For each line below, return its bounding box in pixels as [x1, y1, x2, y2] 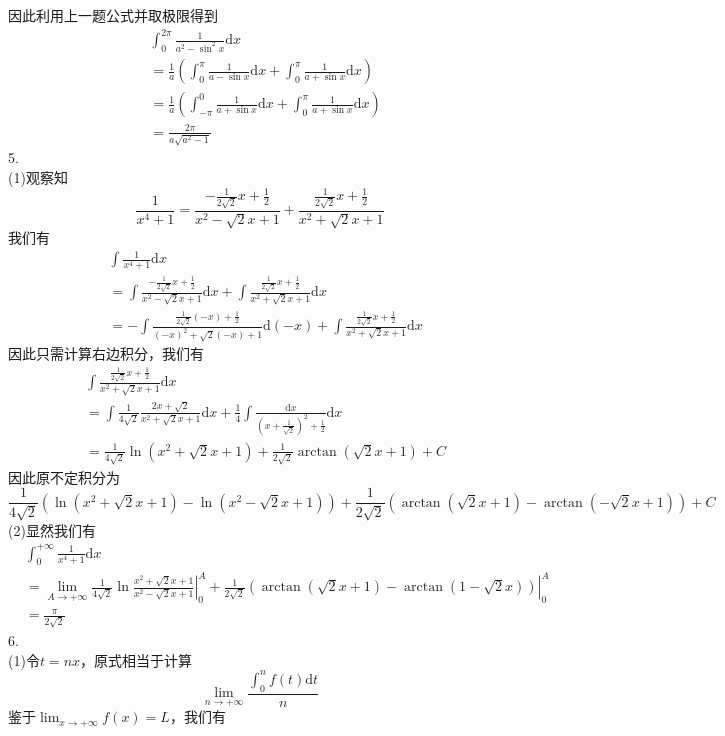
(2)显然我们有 [8, 519, 96, 540]
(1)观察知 [8, 166, 68, 187]
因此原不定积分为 [8, 466, 120, 487]
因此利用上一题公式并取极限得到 [8, 5, 218, 25]
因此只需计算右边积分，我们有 [8, 343, 204, 364]
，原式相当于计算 [80, 649, 193, 670]
